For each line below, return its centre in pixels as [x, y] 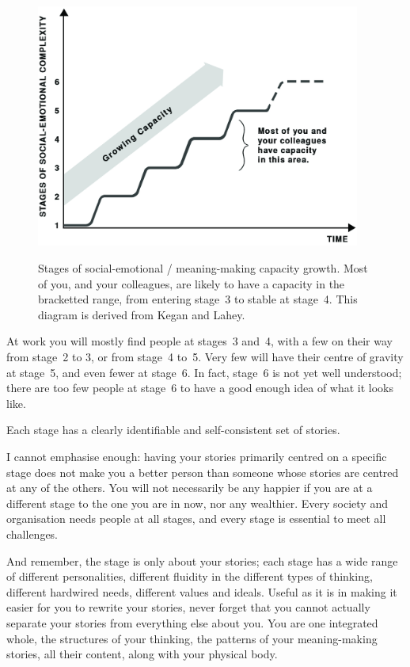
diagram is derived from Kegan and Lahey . [142, 314]
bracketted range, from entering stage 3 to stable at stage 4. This [198, 299]
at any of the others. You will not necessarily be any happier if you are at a [190, 488]
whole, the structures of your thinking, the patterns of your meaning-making [192, 638]
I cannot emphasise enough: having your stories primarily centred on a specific [197, 457]
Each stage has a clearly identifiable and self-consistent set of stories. [173, 430]
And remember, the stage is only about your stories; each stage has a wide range [202, 560]
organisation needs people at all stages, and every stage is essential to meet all [196, 518]
